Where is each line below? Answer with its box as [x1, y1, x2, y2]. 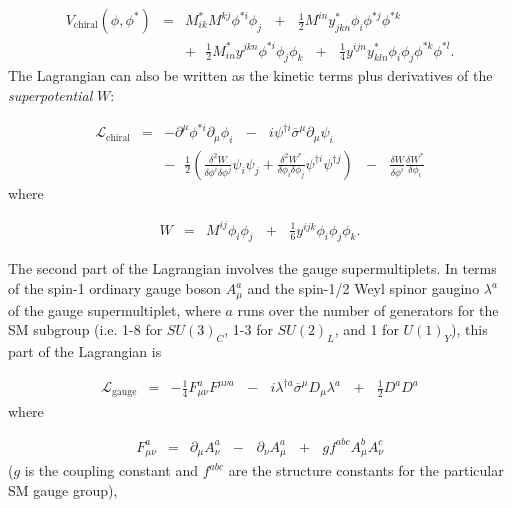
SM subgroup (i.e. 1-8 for [8, 319, 163, 340]
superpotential [8, 84, 93, 105]
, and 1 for [334, 319, 399, 340]
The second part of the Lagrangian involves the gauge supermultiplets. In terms [8, 258, 497, 279]
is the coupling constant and [24, 460, 199, 481]
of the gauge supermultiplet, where [8, 299, 221, 320]
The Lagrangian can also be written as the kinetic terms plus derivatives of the [8, 65, 493, 86]
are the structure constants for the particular [228, 460, 504, 481]
